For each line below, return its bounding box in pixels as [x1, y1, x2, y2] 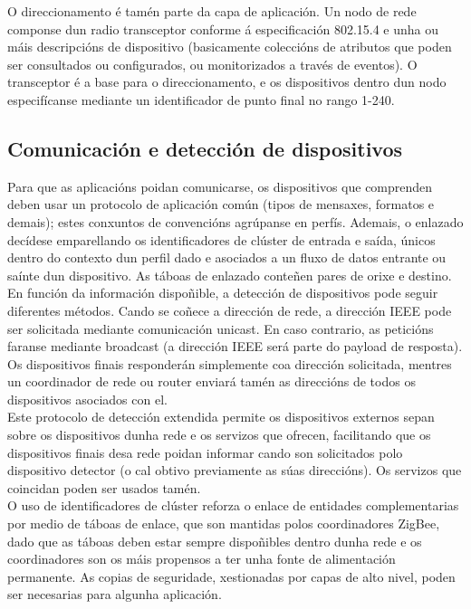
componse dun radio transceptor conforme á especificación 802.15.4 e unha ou [7, 19, 438, 38]
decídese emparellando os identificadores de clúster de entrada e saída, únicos [7, 230, 436, 249]
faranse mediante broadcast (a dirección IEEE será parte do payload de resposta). [7, 337, 463, 356]
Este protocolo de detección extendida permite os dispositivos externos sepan [7, 407, 435, 426]
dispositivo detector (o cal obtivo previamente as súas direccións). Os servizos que [7, 461, 462, 480]
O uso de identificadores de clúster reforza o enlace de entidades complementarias [7, 496, 459, 515]
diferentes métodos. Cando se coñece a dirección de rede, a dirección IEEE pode [7, 300, 452, 319]
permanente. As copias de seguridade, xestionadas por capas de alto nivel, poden [7, 566, 456, 585]
